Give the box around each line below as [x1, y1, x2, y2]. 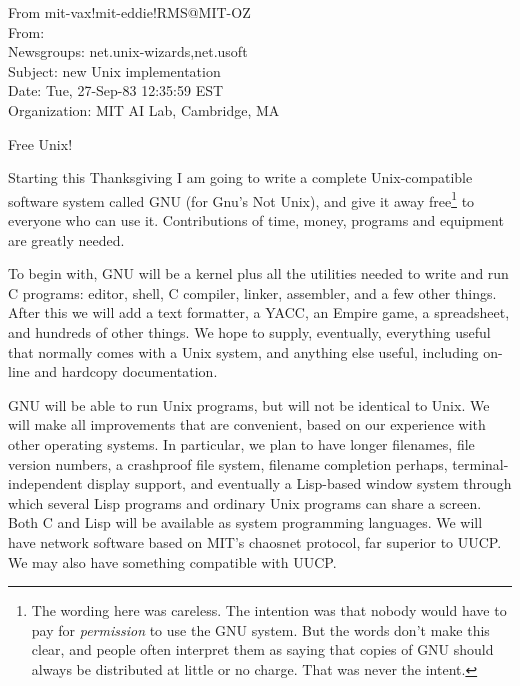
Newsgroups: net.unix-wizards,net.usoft [8, 41, 248, 62]
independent [8, 473, 83, 494]
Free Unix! [8, 133, 73, 154]
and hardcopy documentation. [34, 361, 218, 382]
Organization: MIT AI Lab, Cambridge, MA [8, 99, 280, 120]
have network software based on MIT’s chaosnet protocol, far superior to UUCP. [8, 531, 502, 552]
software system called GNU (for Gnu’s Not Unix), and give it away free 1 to [8, 187, 475, 211]
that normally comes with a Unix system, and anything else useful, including [8, 341, 479, 362]
